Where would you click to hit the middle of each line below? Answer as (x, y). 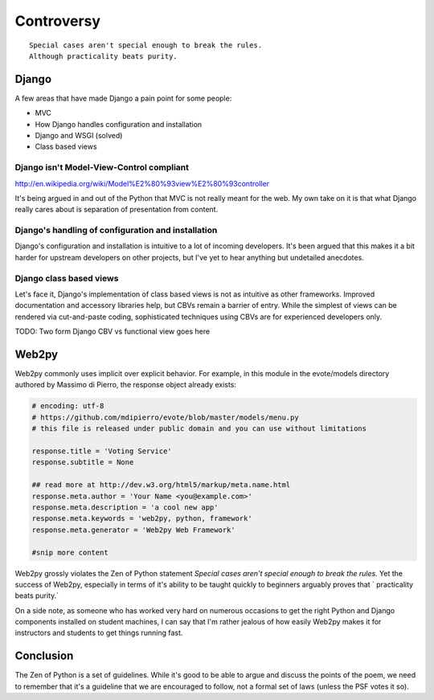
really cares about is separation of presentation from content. (117, 210)
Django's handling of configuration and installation (116, 231)
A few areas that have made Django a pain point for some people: (123, 98)
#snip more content (70, 552)
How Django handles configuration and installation (119, 124)
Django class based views (67, 278)
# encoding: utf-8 (68, 406)
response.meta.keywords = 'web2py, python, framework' (142, 519)
